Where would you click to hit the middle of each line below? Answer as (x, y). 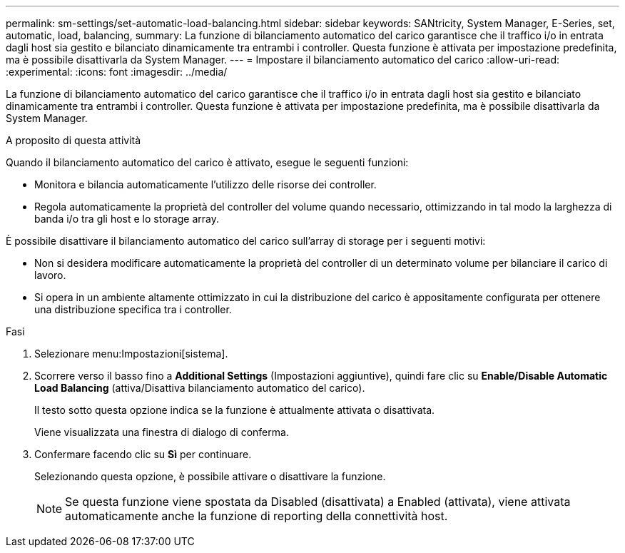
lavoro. (50, 275)
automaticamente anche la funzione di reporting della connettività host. (256, 516)
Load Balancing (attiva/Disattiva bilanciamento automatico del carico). (200, 388)
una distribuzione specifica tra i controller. (133, 309)
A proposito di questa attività (73, 140)
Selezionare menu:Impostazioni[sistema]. (131, 354)
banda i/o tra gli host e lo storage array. (127, 219)
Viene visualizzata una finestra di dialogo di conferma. (162, 432)
